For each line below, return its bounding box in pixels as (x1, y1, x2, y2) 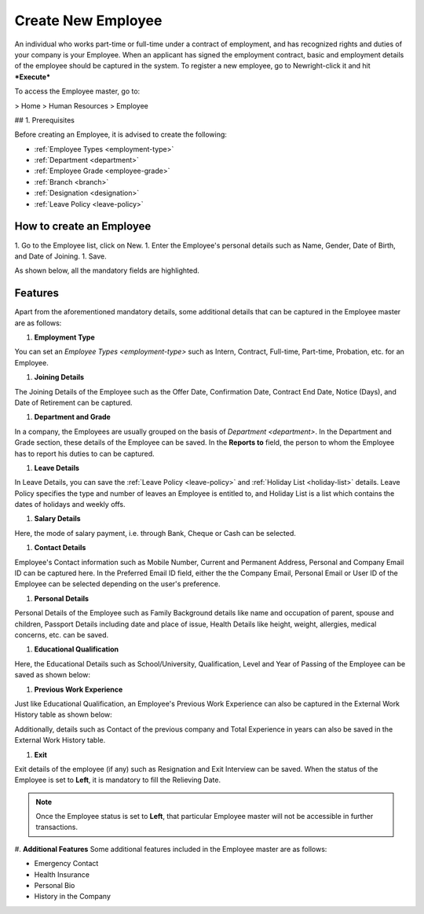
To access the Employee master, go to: (14, 86, 141, 96)
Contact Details (34, 543, 86, 552)
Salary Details (34, 514, 82, 523)
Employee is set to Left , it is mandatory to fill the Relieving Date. (14, 775, 221, 785)
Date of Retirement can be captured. (14, 398, 133, 407)
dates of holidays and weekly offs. (14, 500, 126, 509)
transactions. (35, 822, 79, 832)
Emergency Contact (34, 859, 99, 868)
